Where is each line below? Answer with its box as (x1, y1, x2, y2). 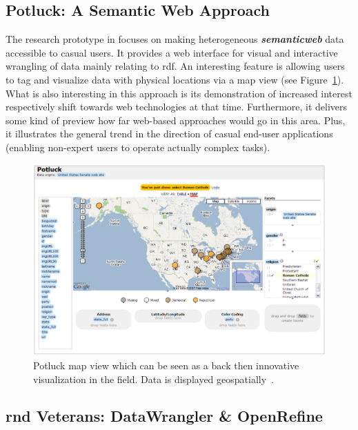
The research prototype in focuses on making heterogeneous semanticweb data (6, 32, 344, 46)
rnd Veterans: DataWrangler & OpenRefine (6, 405, 323, 427)
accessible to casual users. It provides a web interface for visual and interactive (6, 45, 338, 59)
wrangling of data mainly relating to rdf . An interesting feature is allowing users (6, 59, 345, 73)
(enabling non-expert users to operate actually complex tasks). (6, 139, 270, 154)
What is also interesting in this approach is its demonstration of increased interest (6, 86, 352, 100)
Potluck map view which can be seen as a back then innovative (33, 358, 299, 372)
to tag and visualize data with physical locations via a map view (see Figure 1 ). (6, 72, 344, 86)
